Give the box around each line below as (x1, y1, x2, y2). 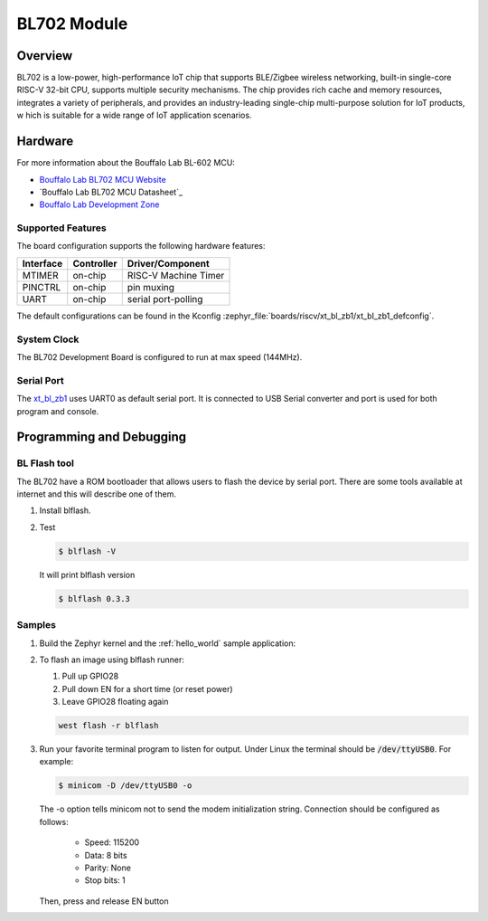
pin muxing (127, 280, 175, 293)
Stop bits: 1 (84, 875, 126, 886)
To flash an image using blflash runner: (39, 654, 184, 665)
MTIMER (22, 269, 59, 281)
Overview (16, 48, 73, 63)
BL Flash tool (16, 457, 75, 470)
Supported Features (16, 222, 108, 234)
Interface (22, 257, 63, 270)
